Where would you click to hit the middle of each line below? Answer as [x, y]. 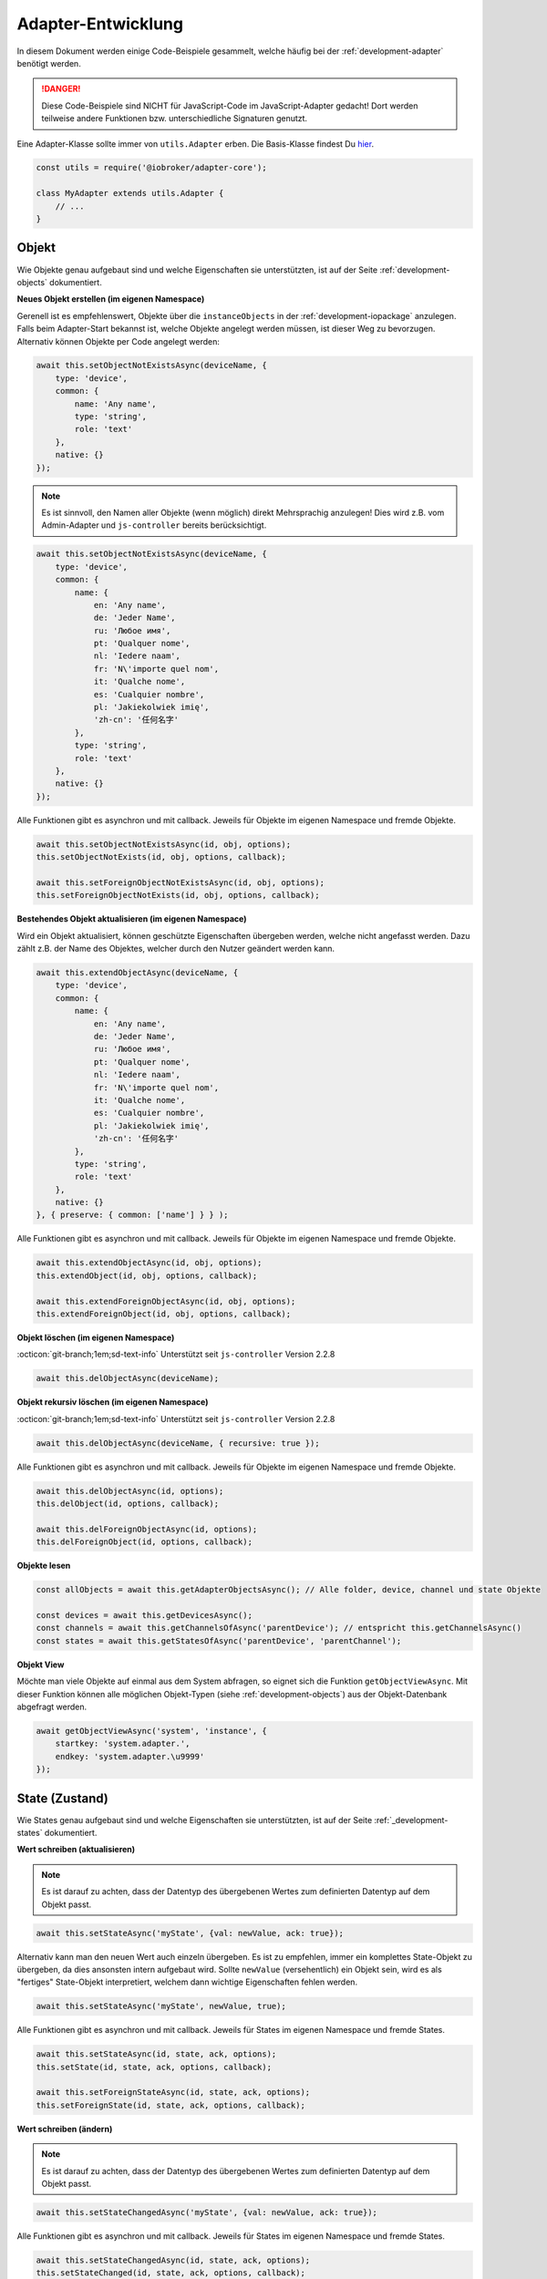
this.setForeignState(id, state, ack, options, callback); [170, 2105]
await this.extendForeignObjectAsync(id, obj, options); [166, 1301]
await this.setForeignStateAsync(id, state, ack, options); [173, 2093]
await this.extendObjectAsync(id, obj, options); [149, 1263]
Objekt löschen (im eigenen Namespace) [96, 1337]
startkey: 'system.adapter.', [123, 1744]
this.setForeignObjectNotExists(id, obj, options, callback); [178, 895]
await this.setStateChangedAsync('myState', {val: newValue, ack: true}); [207, 2212]
